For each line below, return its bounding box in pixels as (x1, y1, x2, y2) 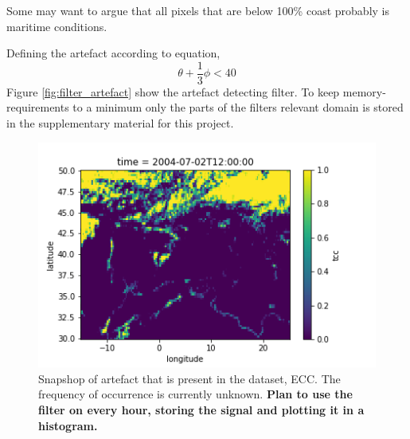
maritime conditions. (6, 18, 107, 34)
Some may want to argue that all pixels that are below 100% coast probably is (6, 2, 389, 18)
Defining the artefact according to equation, (6, 45, 221, 61)
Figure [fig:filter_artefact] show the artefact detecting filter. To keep (6, 83, 340, 100)
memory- (342, 83, 386, 100)
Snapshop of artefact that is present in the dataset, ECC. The (38, 370, 341, 386)
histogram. (38, 417, 98, 433)
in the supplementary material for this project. (6, 115, 234, 131)
